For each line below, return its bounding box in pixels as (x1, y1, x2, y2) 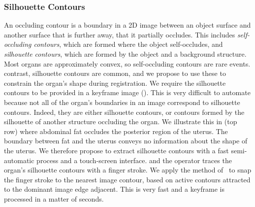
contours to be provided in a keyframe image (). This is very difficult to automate (4, 87, 251, 98)
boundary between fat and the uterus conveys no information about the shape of (4, 136, 248, 146)
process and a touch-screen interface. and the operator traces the (36, 155, 232, 165)
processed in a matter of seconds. (4, 193, 104, 204)
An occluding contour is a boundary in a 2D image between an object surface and (4, 20, 251, 30)
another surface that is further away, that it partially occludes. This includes (4, 29, 235, 39)
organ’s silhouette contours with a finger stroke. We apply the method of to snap (4, 165, 252, 175)
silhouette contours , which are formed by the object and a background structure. (4, 49, 247, 59)
